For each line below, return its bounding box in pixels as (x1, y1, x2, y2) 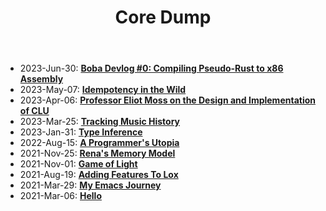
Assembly (19, 73, 64, 85)
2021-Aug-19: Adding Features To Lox (19, 169, 179, 181)
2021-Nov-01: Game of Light (19, 158, 138, 170)
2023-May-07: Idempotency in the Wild (19, 84, 187, 96)
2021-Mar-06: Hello (19, 190, 102, 202)
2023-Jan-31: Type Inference (19, 126, 143, 138)
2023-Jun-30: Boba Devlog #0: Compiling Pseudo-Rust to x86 (19, 62, 284, 75)
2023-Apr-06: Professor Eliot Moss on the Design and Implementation (19, 94, 316, 106)
